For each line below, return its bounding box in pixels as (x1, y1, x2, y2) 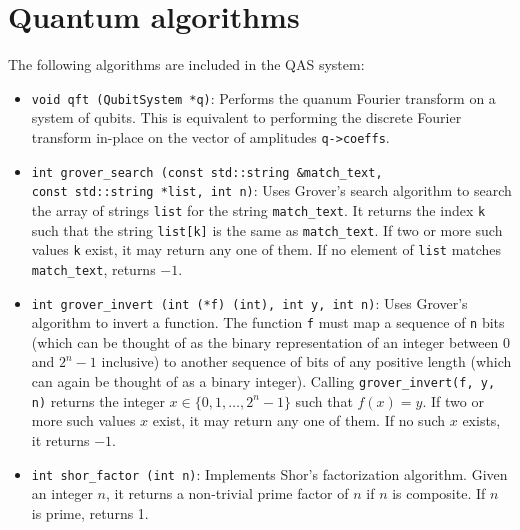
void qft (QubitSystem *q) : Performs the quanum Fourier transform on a (31, 87, 496, 108)
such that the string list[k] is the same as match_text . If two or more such (31, 219, 503, 240)
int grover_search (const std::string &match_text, (31, 165, 383, 180)
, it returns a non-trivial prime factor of (105, 483, 349, 504)
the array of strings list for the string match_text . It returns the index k (31, 199, 486, 220)
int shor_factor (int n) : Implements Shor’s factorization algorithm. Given (31, 463, 508, 484)
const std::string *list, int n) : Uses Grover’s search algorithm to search (31, 180, 512, 201)
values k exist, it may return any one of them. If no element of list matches (31, 239, 502, 260)
